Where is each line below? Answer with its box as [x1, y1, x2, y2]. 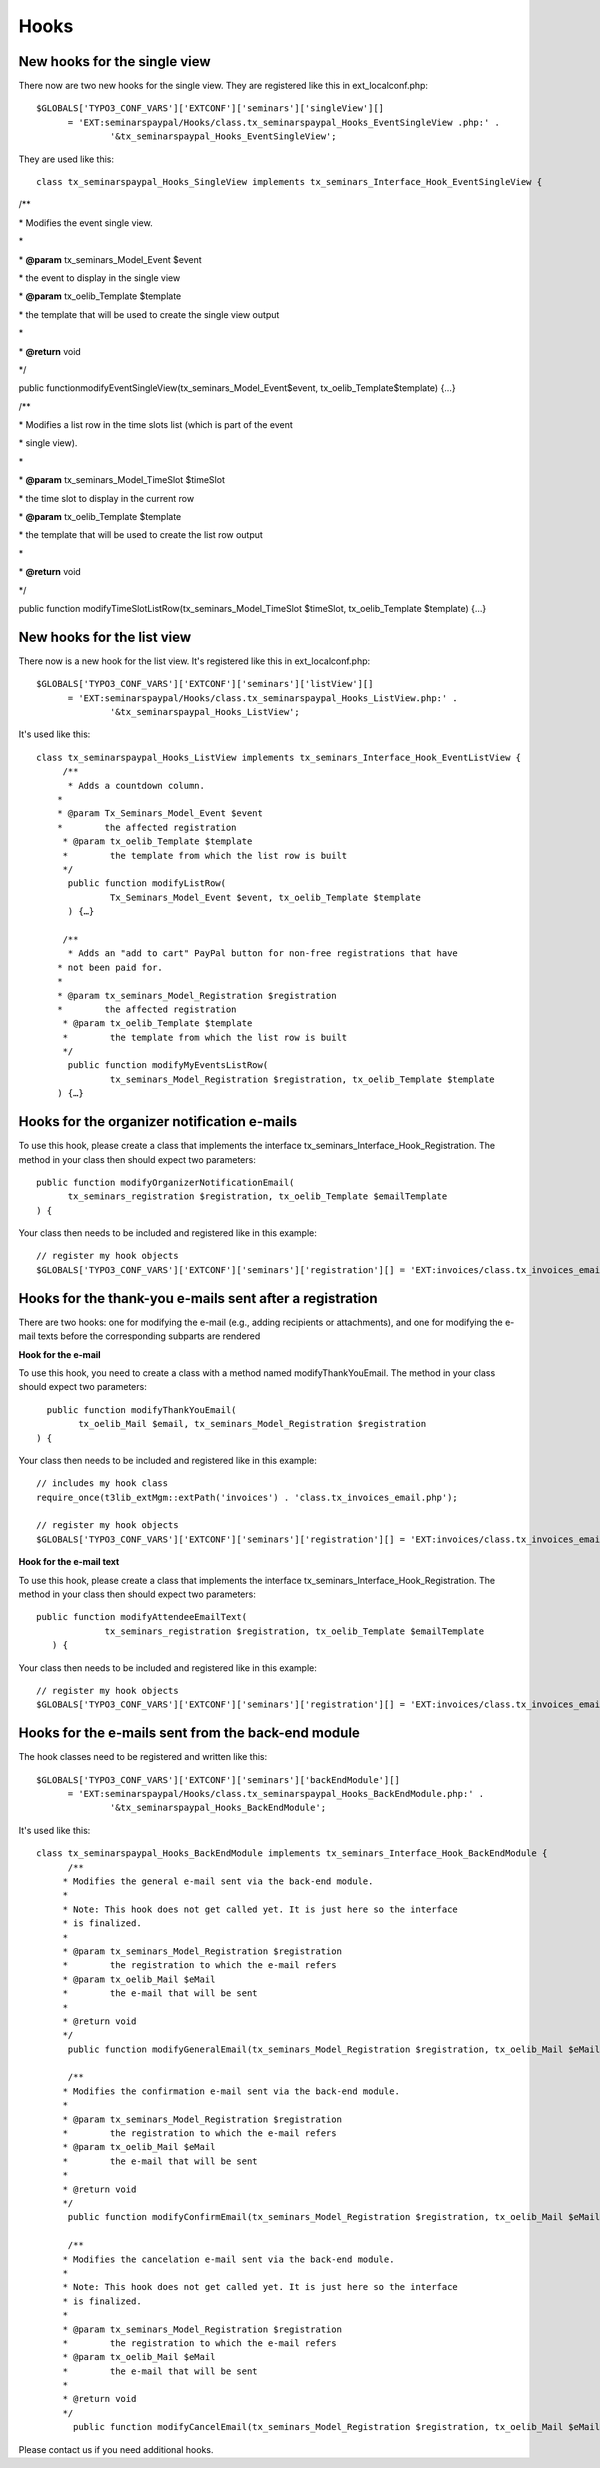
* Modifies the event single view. [18, 216, 154, 229]
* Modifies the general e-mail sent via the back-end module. [62, 1876, 374, 1887]
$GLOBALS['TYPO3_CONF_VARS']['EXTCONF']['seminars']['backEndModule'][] [36, 1774, 400, 1785]
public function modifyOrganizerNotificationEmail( [36, 1176, 295, 1188]
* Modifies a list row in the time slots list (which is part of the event [18, 419, 294, 431]
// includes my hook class [36, 1478, 169, 1489]
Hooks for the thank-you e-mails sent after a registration [18, 1290, 379, 1307]
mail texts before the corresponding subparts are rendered [18, 1330, 261, 1342]
